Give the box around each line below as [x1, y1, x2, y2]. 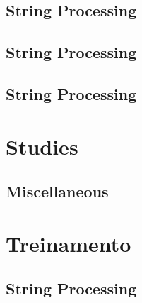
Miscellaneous [6, 180, 109, 202]
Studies [6, 131, 78, 160]
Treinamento [6, 228, 131, 258]
